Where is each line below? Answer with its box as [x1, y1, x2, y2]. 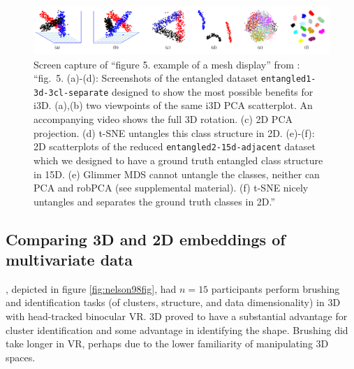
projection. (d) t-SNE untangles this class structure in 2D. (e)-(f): [34, 125, 315, 140]
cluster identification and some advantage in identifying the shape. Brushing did [6, 322, 348, 337]
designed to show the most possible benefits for [112, 84, 314, 99]
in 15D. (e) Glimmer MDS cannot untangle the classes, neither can [34, 166, 320, 181]
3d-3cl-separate [34, 87, 109, 98]
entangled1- [260, 74, 316, 85]
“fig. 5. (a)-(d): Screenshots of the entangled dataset [34, 71, 258, 85]
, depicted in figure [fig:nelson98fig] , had [6, 281, 177, 296]
